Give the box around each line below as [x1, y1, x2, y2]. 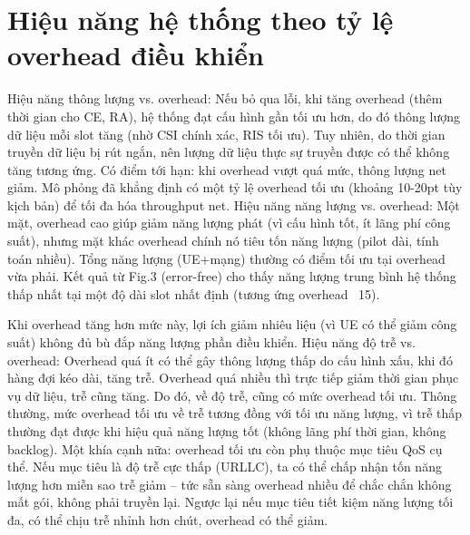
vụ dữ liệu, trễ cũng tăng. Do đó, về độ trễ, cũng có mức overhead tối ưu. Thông [7, 385, 457, 404]
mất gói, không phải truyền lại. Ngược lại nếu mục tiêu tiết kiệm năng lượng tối [7, 492, 454, 511]
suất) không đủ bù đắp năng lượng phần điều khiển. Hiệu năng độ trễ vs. [7, 333, 416, 352]
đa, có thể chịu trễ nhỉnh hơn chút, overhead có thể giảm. [7, 510, 328, 529]
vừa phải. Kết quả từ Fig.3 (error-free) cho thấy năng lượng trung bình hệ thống [7, 267, 456, 286]
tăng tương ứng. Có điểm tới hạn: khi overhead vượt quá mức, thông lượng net [7, 160, 446, 179]
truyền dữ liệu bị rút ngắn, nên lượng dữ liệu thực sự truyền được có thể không [7, 142, 450, 161]
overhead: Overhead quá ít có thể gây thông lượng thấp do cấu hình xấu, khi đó [7, 350, 453, 369]
